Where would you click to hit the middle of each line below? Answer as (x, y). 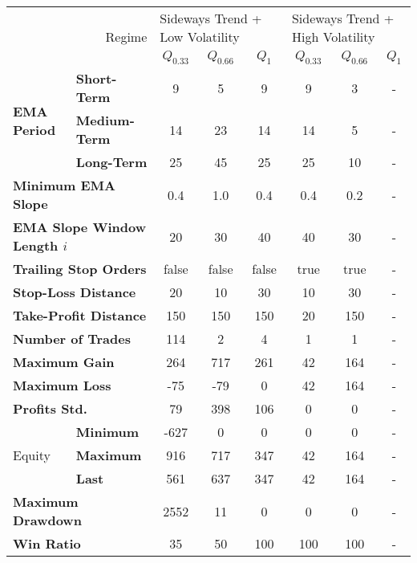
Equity (32, 455)
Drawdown (47, 520)
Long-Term (111, 162)
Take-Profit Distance (80, 316)
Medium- (105, 120)
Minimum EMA (64, 186)
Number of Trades (72, 339)
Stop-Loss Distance (75, 292)
